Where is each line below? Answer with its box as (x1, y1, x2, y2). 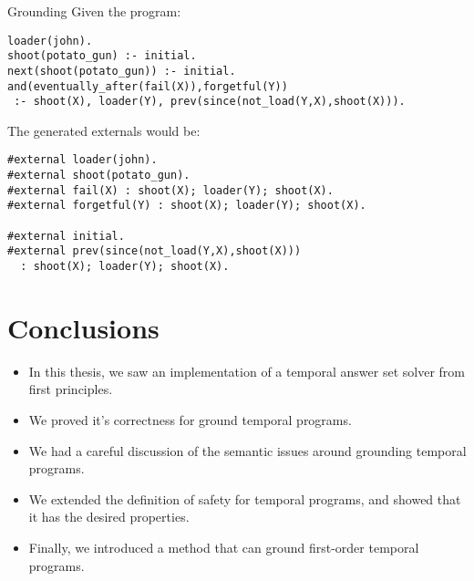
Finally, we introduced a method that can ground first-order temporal (28, 538, 419, 556)
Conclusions (7, 308, 160, 346)
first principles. (28, 379, 113, 399)
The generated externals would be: (7, 120, 201, 140)
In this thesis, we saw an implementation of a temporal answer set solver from (28, 361, 465, 380)
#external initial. (7, 229, 125, 243)
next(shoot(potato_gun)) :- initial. (7, 64, 236, 78)
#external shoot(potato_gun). (7, 169, 191, 182)
